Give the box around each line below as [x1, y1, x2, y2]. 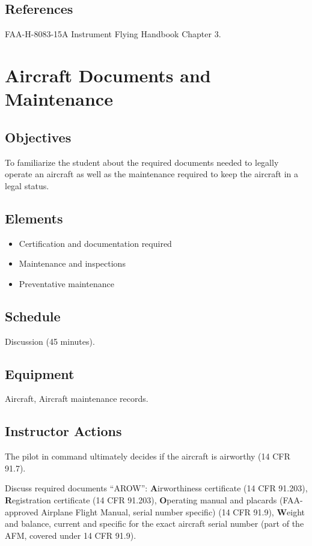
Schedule [5, 306, 61, 325]
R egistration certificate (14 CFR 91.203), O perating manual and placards [5, 493, 277, 506]
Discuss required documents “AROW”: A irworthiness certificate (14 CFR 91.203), [5, 482, 308, 494]
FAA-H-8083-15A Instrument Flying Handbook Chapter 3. [5, 28, 221, 40]
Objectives [5, 127, 72, 146]
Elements [5, 208, 63, 227]
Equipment [5, 364, 75, 383]
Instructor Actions [5, 422, 122, 440]
